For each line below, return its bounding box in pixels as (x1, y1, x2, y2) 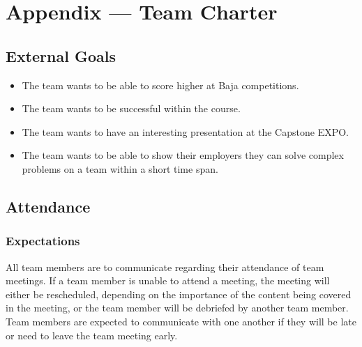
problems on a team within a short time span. (22, 161, 218, 176)
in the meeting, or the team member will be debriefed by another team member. (6, 300, 349, 315)
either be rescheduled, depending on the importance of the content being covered (6, 286, 352, 301)
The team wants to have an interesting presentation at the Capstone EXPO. (22, 124, 349, 139)
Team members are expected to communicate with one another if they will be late (6, 314, 356, 328)
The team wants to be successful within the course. (22, 101, 241, 116)
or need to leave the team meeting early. (6, 327, 178, 342)
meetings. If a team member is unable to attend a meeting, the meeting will (6, 273, 330, 288)
